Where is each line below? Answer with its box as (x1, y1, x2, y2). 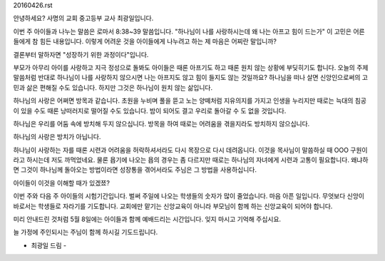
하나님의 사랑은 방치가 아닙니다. (13, 133, 101, 141)
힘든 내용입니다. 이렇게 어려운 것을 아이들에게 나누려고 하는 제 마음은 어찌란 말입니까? (39, 37, 277, 46)
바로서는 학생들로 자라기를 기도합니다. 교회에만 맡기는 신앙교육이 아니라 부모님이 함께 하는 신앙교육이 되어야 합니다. (13, 202, 333, 210)
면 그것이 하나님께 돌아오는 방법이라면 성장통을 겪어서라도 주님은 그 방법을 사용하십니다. (13, 165, 257, 174)
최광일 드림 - (31, 241, 67, 250)
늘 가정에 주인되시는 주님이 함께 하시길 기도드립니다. (13, 228, 158, 237)
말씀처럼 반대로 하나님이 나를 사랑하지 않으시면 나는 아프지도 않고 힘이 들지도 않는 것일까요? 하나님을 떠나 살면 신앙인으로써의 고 (13, 73, 369, 82)
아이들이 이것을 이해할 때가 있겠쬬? (13, 178, 111, 187)
